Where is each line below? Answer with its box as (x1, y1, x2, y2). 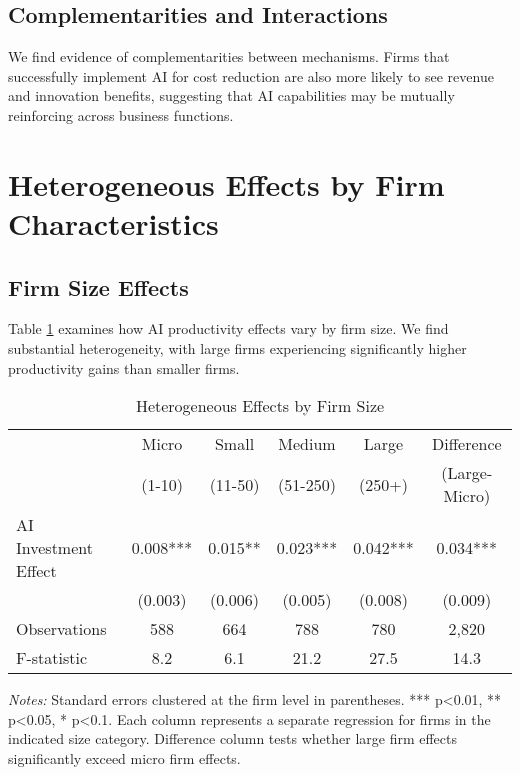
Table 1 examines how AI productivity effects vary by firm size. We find (8, 318, 449, 339)
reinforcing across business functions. (8, 104, 234, 125)
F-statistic (16, 646, 88, 670)
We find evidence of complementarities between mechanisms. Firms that (8, 46, 450, 67)
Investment (16, 536, 93, 560)
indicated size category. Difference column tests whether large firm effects (8, 728, 458, 749)
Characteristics (8, 202, 219, 243)
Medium (278, 432, 336, 456)
